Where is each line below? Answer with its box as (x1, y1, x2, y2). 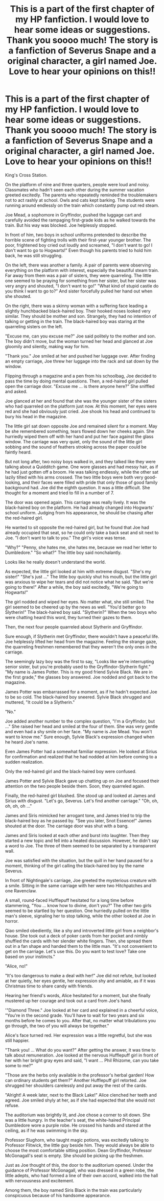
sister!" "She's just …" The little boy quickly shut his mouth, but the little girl (5, 574, 157, 579)
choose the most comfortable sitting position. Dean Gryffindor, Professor (5, 1147, 152, 1153)
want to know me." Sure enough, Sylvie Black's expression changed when (5, 734, 155, 740)
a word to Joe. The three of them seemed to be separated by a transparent (5, 842, 156, 848)
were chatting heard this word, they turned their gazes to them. (5, 614, 133, 620)
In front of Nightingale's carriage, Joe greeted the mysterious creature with (5, 877, 157, 883)
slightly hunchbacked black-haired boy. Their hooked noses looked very (5, 308, 151, 314)
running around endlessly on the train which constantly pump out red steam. (5, 202, 159, 208)
